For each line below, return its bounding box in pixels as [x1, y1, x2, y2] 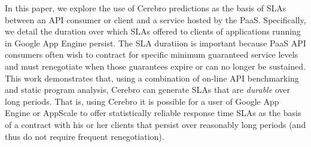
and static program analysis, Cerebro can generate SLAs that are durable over [5, 83, 291, 96]
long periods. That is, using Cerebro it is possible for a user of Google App [5, 95, 279, 107]
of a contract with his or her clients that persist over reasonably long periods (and [5, 118, 306, 130]
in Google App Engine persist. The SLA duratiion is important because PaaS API [5, 36, 306, 49]
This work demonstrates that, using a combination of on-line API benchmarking [5, 71, 299, 84]
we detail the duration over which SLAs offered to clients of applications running [5, 25, 301, 37]
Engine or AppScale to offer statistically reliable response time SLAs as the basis [5, 107, 301, 119]
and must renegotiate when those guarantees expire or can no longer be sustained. [5, 60, 306, 72]
